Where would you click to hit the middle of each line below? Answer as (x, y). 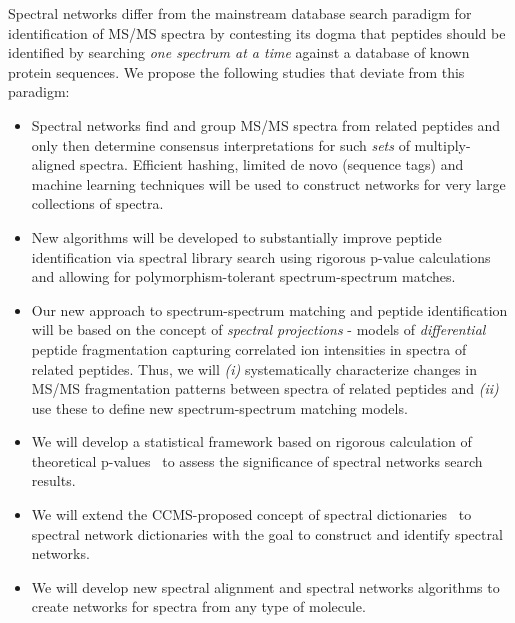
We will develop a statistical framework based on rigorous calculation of (251, 441)
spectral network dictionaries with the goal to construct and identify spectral (267, 533)
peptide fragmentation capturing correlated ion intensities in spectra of (249, 348)
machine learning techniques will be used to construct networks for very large (268, 183)
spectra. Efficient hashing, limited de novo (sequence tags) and (272, 164)
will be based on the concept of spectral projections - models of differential (258, 329)
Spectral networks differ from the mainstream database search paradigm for (240, 13)
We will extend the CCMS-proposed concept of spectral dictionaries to (251, 514)
